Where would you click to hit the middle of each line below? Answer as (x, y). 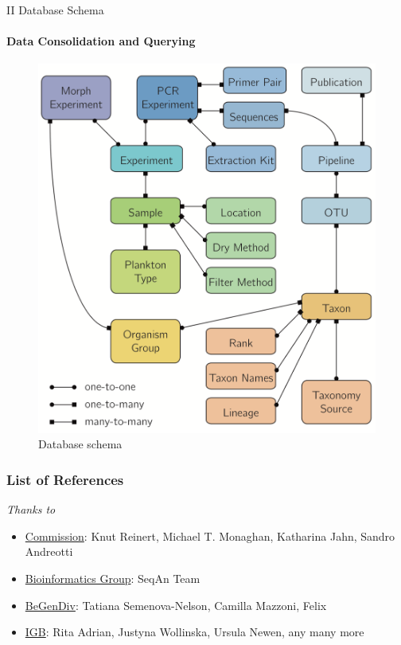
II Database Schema (55, 10)
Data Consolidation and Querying (101, 41)
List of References (65, 479)
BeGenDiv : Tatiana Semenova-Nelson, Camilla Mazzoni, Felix (176, 605)
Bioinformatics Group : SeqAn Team (113, 578)
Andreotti (49, 551)
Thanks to (31, 509)
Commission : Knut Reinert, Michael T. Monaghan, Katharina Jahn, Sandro (210, 536)
